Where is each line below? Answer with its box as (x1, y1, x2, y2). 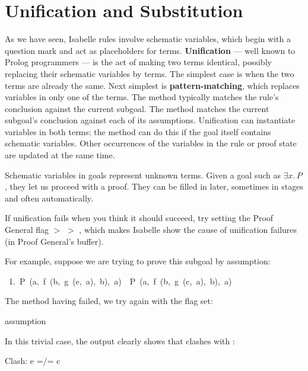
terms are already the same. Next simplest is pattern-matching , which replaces (5, 79, 300, 91)
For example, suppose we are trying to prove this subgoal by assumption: (5, 255, 271, 267)
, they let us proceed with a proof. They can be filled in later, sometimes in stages (5, 180, 303, 193)
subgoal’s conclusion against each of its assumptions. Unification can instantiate (5, 114, 296, 126)
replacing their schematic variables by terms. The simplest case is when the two (5, 67, 294, 79)
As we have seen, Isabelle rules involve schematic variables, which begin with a (5, 33, 291, 45)
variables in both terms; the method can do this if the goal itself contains (5, 125, 271, 137)
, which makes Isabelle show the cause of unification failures (79, 223, 297, 236)
